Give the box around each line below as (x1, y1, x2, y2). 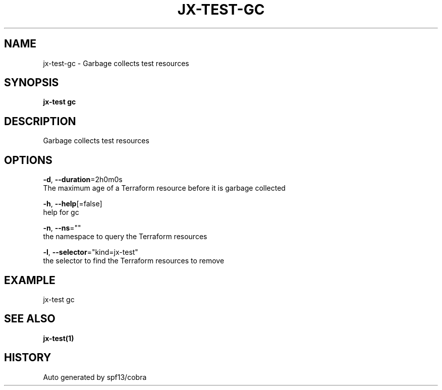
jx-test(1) (43, 333, 74, 343)
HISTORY (4, 351, 51, 364)
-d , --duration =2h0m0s (43, 175, 123, 184)
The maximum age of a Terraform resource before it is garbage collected (43, 184, 286, 193)
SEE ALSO (4, 312, 56, 325)
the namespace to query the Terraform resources (43, 232, 207, 241)
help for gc (43, 208, 79, 217)
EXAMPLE (4, 273, 56, 287)
